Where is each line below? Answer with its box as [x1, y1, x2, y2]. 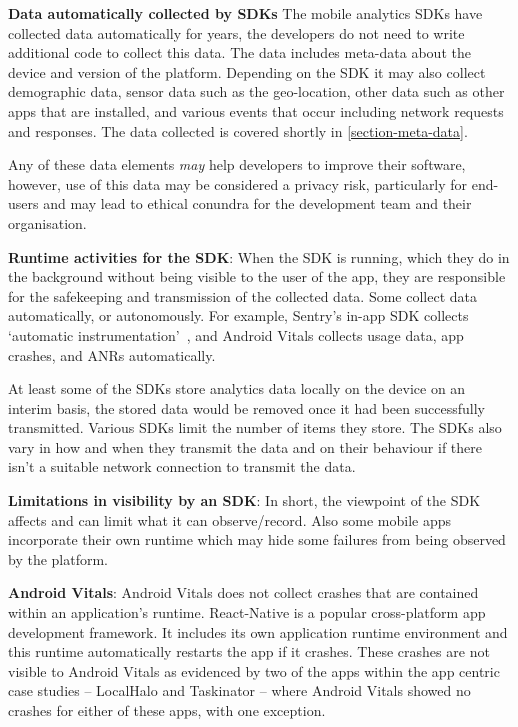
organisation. [8, 212, 87, 233]
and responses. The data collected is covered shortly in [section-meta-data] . [8, 120, 468, 141]
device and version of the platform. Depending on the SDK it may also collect [8, 61, 486, 82]
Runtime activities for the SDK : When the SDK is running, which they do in [8, 246, 510, 267]
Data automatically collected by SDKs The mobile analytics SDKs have [8, 3, 483, 23]
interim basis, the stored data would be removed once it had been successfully [8, 397, 485, 418]
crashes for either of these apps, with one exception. [8, 700, 326, 720]
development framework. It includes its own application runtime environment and [8, 621, 508, 642]
